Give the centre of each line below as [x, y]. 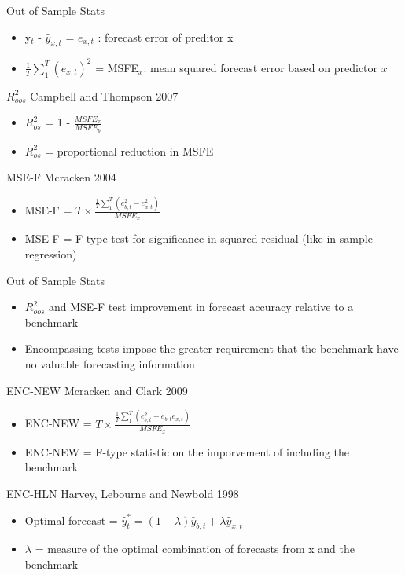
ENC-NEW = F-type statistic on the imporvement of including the [187, 451]
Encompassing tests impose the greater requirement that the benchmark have [212, 348]
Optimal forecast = [71, 520]
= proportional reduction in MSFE [129, 150]
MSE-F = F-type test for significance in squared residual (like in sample [199, 238]
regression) [51, 254]
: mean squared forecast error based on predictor [261, 67]
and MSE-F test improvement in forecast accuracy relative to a [201, 307]
